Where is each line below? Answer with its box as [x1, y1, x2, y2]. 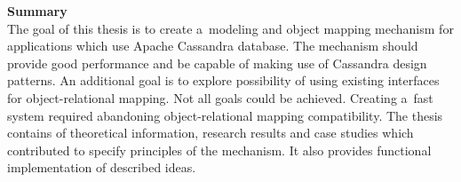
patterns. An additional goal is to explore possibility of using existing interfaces [7, 71, 440, 90]
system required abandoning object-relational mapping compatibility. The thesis [7, 106, 443, 124]
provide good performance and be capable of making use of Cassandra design [7, 53, 427, 72]
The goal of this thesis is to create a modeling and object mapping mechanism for [7, 19, 454, 37]
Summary [7, 2, 68, 20]
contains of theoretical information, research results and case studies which [7, 123, 414, 142]
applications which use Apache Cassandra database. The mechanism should [7, 36, 418, 55]
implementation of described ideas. [7, 158, 196, 177]
